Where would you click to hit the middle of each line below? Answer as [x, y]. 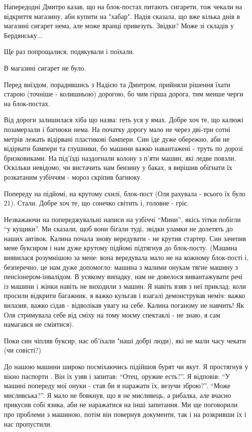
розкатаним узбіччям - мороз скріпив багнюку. [73, 177]
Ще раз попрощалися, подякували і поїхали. [69, 51]
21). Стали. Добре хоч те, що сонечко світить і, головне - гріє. [96, 203]
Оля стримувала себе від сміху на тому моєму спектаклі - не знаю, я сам [112, 314]
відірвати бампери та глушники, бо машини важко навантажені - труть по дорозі [124, 148]
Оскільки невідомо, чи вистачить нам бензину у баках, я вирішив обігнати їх [118, 167]
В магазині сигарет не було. [45, 67]
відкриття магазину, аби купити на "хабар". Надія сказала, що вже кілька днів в [122, 16]
